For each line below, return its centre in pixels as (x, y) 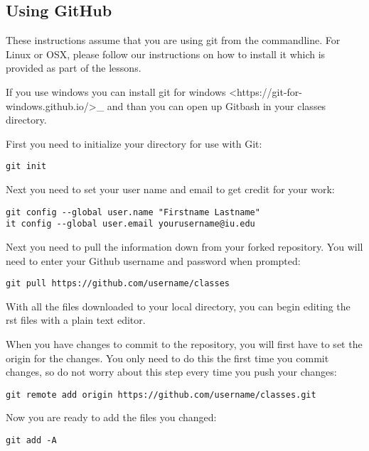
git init (26, 167)
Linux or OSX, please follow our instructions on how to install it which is (166, 54)
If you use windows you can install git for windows (116, 91)
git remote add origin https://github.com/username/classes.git (161, 395)
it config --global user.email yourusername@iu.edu (130, 224)
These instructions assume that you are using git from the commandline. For (173, 40)
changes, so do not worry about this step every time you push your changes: (171, 372)
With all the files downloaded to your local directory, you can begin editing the (178, 306)
